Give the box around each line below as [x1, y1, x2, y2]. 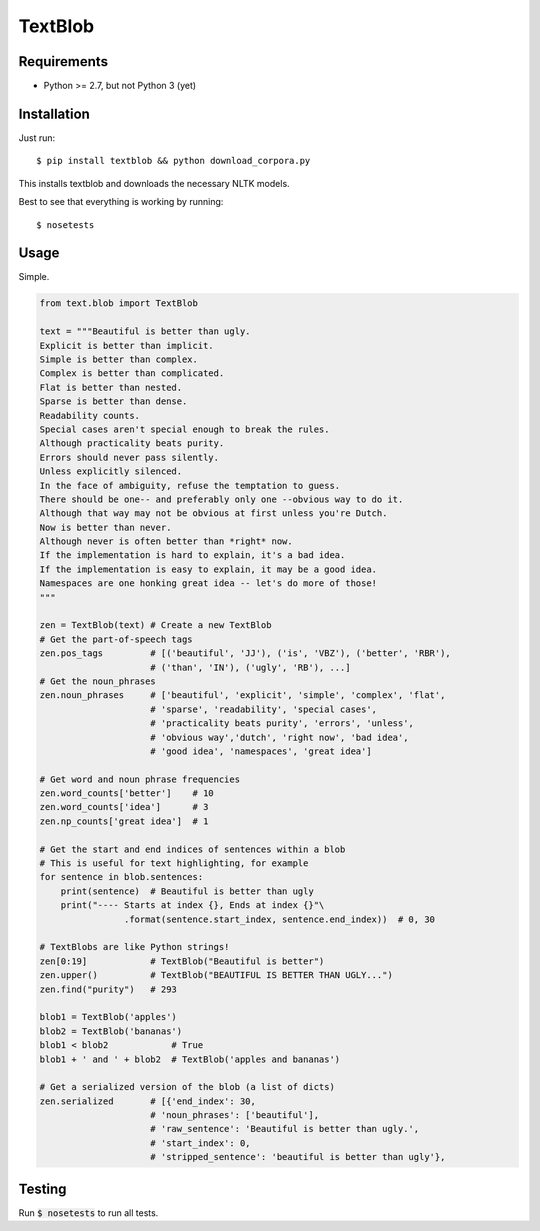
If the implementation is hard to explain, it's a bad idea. [39, 550, 346, 561]
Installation [18, 105, 90, 122]
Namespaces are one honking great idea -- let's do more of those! [39, 578, 378, 589]
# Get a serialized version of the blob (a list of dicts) [39, 1081, 335, 1093]
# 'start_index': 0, [150, 1137, 251, 1149]
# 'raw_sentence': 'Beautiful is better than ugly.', [150, 1123, 420, 1135]
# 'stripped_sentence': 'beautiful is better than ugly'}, [150, 1151, 446, 1163]
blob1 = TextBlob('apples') [39, 1011, 177, 1023]
